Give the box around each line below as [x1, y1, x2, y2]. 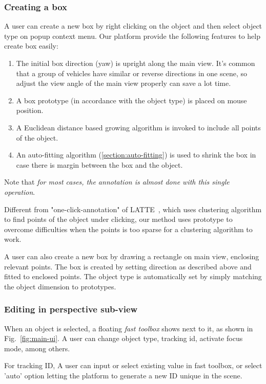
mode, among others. [4, 343, 70, 353]
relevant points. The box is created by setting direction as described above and [4, 261, 252, 272]
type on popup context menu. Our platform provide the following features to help [4, 30, 261, 41]
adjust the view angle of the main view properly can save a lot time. [16, 78, 231, 88]
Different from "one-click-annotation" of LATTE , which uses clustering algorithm [4, 204, 262, 214]
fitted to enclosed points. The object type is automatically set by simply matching [4, 271, 262, 282]
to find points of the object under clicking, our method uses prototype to [4, 214, 233, 224]
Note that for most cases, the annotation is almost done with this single [4, 176, 230, 187]
